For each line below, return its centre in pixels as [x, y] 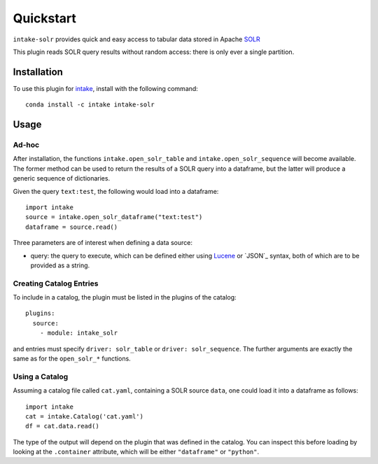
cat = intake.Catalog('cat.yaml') [84, 416]
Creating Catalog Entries [56, 283]
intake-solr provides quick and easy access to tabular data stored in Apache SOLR [136, 39]
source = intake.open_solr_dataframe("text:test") [114, 217]
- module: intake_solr [79, 333]
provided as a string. [60, 265]
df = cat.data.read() [62, 426]
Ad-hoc [26, 145]
